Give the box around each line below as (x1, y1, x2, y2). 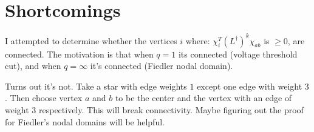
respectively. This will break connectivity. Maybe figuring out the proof (38, 104, 304, 116)
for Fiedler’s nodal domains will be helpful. (5, 115, 165, 128)
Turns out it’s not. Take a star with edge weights (5, 79, 187, 92)
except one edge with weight (197, 79, 302, 92)
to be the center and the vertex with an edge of (115, 91, 292, 104)
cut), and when (5, 59, 61, 72)
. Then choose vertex (5, 91, 83, 104)
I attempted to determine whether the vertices (5, 34, 177, 47)
